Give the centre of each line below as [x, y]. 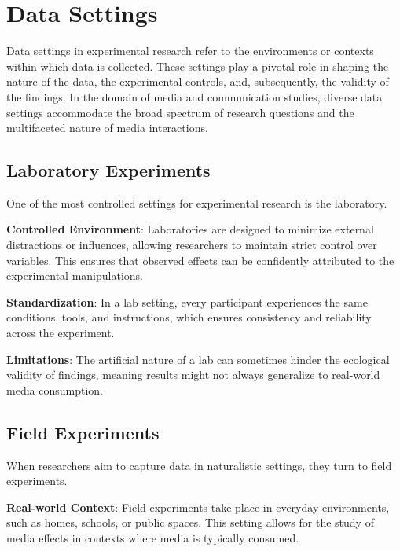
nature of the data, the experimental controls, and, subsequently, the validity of [198, 81]
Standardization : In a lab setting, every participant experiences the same [187, 301]
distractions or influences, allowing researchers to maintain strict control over [192, 245]
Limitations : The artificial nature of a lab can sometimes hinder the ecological [198, 359]
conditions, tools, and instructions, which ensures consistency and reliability [189, 317]
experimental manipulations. [75, 275]
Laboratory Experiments [108, 170]
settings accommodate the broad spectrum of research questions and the [180, 112]
